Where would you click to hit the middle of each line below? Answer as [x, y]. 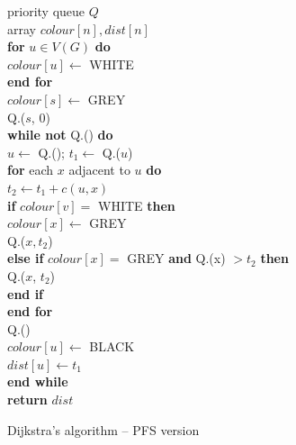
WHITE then [137, 205]
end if [26, 293]
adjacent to [99, 170]
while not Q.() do [60, 135]
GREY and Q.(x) [176, 258]
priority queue [46, 11]
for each [31, 170]
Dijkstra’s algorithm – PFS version [103, 429]
